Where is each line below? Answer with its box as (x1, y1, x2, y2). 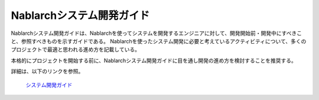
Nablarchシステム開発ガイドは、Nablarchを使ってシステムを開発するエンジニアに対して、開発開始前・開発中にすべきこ (11, 30, 302, 37)
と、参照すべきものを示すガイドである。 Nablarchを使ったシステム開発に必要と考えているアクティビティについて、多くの (11, 37, 307, 44)
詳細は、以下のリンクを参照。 (11, 68, 84, 75)
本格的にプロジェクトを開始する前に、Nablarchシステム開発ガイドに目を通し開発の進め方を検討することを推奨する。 (11, 57, 297, 64)
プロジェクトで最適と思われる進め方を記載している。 (11, 46, 140, 53)
